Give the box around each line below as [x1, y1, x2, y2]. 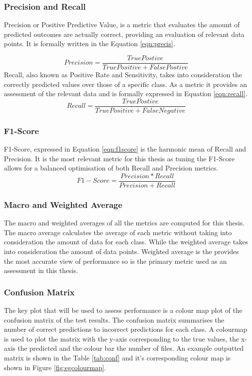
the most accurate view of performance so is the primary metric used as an [4, 256, 227, 266]
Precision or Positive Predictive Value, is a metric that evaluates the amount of [4, 19, 240, 30]
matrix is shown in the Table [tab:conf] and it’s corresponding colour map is [4, 352, 231, 362]
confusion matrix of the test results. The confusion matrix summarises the [4, 314, 224, 325]
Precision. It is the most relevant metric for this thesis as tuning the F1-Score [4, 153, 235, 163]
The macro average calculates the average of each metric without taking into [4, 227, 232, 237]
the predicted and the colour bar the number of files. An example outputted [17, 343, 244, 353]
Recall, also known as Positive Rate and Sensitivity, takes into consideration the [4, 69, 242, 80]
